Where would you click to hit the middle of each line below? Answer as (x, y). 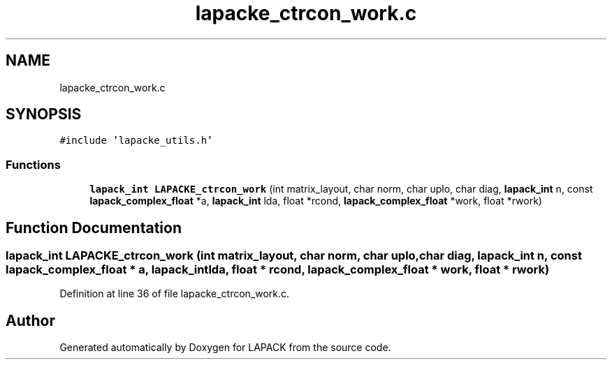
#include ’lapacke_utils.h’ (136, 141)
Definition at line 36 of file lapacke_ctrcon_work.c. (175, 294)
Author (30, 320)
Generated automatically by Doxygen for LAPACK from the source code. (225, 348)
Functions (33, 164)
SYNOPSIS (44, 114)
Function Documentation (94, 228)
